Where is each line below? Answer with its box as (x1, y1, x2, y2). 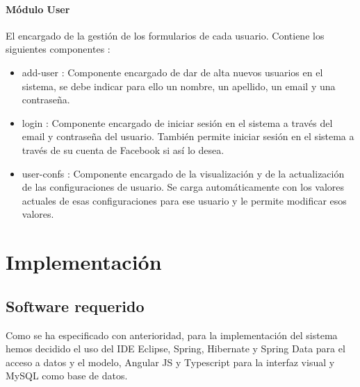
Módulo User (6, 1, 70, 16)
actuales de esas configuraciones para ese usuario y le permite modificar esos (22, 193, 347, 207)
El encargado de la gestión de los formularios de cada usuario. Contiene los (6, 28, 325, 42)
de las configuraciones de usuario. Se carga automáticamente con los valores (22, 180, 345, 194)
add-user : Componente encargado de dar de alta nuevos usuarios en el (22, 64, 323, 79)
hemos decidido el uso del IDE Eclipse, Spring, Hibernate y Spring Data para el (6, 341, 345, 356)
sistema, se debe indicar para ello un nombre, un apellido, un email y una (22, 78, 336, 93)
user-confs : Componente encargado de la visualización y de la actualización (22, 166, 345, 180)
